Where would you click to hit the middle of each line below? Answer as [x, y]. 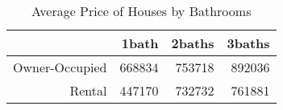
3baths [248, 43]
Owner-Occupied [60, 67]
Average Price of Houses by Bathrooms [141, 11]
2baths [193, 43]
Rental [88, 90]
